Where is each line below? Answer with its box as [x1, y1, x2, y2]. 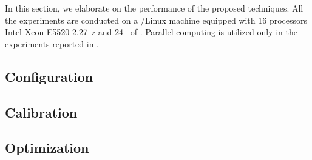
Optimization [5, 138, 89, 157]
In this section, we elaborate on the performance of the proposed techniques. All [5, 2, 304, 14]
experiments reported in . [5, 37, 99, 50]
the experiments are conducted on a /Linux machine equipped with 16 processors [5, 13, 308, 26]
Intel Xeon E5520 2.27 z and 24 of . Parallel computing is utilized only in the [5, 25, 297, 38]
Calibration [5, 102, 78, 121]
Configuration [5, 67, 93, 85]
